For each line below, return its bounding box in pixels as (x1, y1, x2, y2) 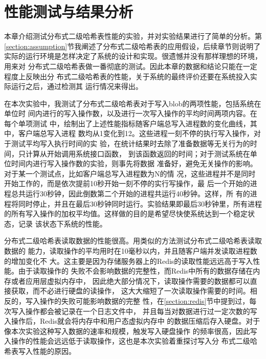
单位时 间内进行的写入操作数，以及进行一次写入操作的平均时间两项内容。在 (4, 108, 257, 119)
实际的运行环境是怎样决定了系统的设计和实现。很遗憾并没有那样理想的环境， (4, 51, 262, 61)
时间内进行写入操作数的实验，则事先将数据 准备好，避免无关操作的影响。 (11, 158, 257, 169)
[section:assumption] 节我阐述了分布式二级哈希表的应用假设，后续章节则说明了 (4, 40, 261, 51)
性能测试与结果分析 (4, 1, 134, 22)
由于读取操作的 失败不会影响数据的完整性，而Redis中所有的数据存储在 (18, 265, 253, 276)
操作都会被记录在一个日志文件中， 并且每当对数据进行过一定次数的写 (25, 305, 257, 316)
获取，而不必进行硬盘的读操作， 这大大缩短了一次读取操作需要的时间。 (11, 285, 250, 296)
